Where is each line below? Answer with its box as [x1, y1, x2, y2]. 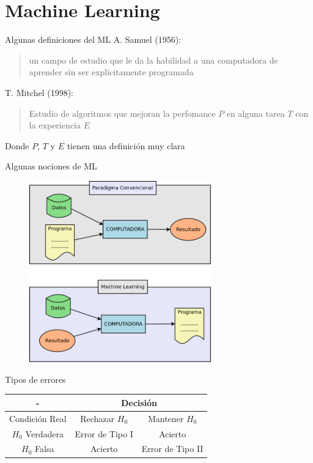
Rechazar [80, 412, 115, 424]
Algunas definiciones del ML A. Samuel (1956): [5, 33, 182, 46]
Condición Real [9, 412, 67, 424]
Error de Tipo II [141, 442, 204, 455]
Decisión [120, 396, 158, 409]
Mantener [147, 412, 184, 424]
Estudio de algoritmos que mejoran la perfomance [29, 106, 216, 119]
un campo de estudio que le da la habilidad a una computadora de [29, 53, 278, 66]
